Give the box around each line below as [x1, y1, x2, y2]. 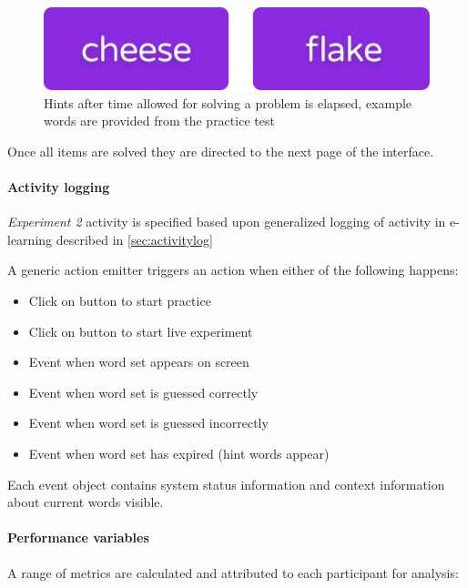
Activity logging [7, 177, 110, 197]
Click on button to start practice [28, 291, 211, 310]
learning [7, 229, 53, 248]
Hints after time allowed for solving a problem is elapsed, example [44, 93, 412, 112]
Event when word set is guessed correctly [28, 382, 259, 401]
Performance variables [7, 528, 149, 547]
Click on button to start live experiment [28, 321, 253, 340]
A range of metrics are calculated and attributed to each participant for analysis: [7, 563, 459, 582]
